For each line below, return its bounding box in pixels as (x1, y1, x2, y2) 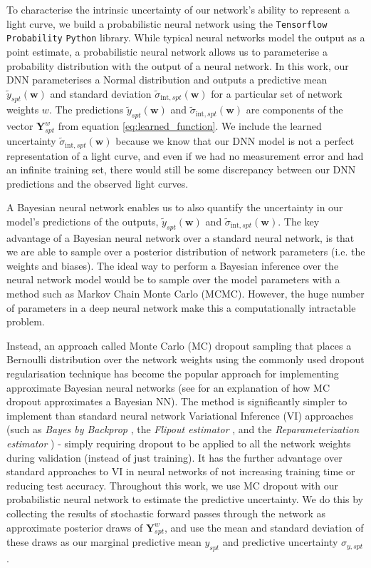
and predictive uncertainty (222, 534, 338, 549)
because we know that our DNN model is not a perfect (115, 133, 355, 148)
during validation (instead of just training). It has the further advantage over (6, 450, 343, 465)
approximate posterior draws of (6, 519, 143, 534)
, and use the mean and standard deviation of (164, 519, 364, 534)
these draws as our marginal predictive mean (6, 534, 202, 549)
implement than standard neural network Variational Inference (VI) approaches (6, 407, 353, 422)
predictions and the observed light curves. (6, 176, 189, 191)
